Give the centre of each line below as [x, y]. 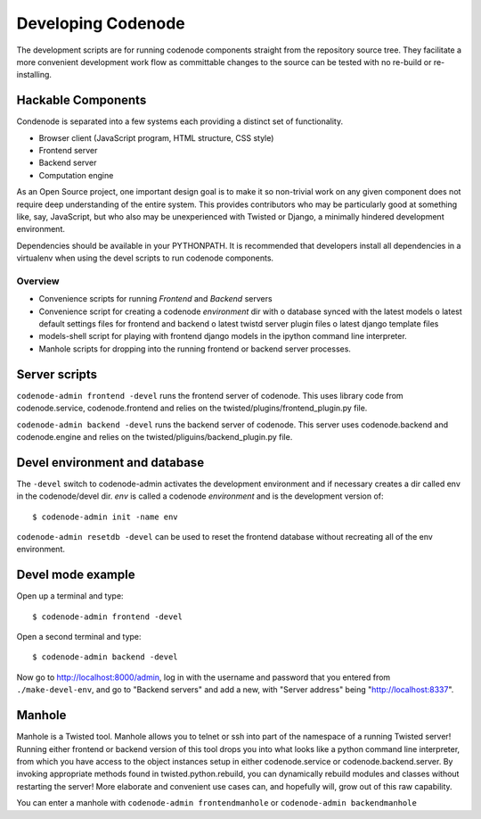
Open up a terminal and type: [70, 596]
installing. [34, 75]
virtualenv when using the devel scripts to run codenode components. [145, 258]
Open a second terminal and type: [79, 637]
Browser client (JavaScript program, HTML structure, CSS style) [156, 137]
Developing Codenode [101, 23]
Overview [38, 281]
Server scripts [57, 374]
